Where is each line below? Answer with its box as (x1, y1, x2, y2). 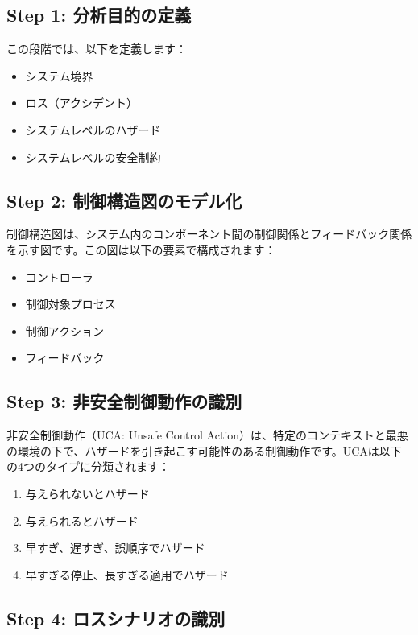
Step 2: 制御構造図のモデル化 (6, 188, 242, 212)
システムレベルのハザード (25, 121, 161, 138)
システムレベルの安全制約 (25, 148, 161, 165)
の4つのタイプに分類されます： (6, 458, 170, 475)
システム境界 (25, 67, 93, 84)
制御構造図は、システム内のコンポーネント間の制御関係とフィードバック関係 (6, 225, 412, 242)
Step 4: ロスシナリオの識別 (6, 605, 226, 630)
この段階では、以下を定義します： (6, 40, 187, 57)
